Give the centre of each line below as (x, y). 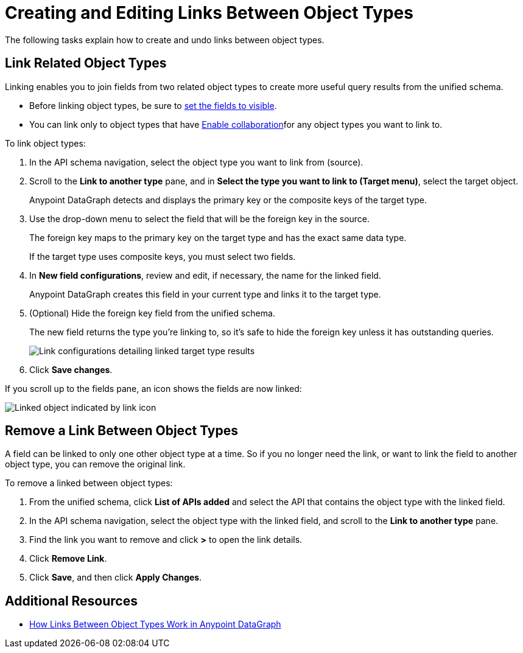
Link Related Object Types (86, 63)
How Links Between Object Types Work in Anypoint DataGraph (155, 624)
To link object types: (45, 143)
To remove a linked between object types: (89, 483)
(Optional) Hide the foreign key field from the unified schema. (152, 313)
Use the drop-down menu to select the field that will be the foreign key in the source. (200, 218)
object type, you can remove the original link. (95, 464)
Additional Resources (71, 601)
